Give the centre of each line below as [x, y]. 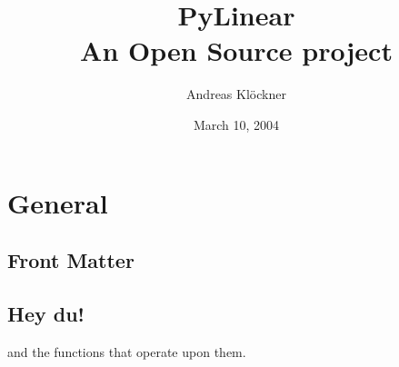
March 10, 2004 [236, 124]
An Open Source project [236, 50]
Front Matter [71, 260]
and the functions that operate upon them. [127, 351]
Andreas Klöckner [236, 94]
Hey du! [46, 313]
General [58, 202]
